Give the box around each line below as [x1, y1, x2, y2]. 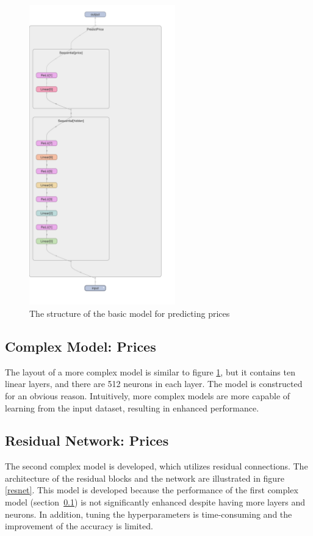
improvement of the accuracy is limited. [5, 520, 153, 532]
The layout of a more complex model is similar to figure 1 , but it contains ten [5, 365, 295, 378]
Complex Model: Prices [5, 336, 156, 355]
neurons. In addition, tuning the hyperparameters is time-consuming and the [5, 507, 292, 520]
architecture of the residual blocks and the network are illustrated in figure [5, 471, 284, 484]
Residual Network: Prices [5, 431, 169, 450]
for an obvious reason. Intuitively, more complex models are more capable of [5, 389, 290, 402]
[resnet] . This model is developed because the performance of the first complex [5, 483, 298, 496]
